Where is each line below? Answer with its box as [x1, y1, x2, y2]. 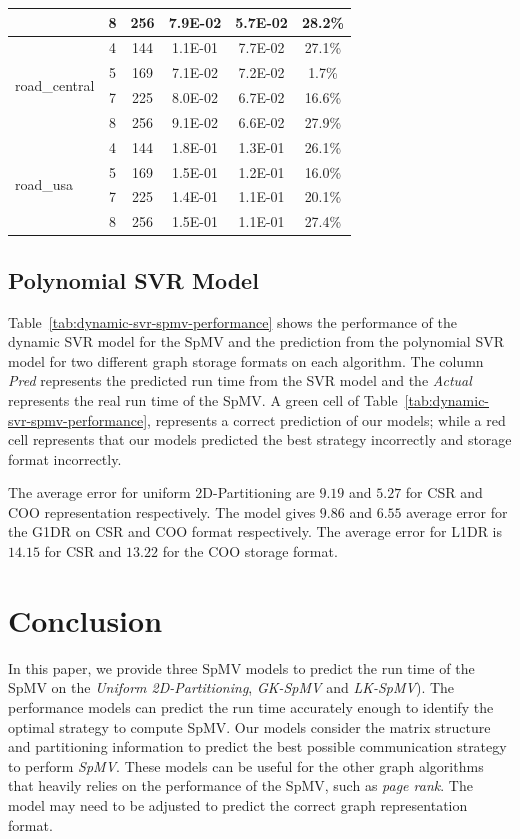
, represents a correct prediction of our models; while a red [147, 409, 506, 430]
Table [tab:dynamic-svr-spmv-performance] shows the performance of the [8, 311, 457, 332]
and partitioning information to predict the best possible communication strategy [8, 736, 507, 757]
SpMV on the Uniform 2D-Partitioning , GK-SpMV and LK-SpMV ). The [8, 677, 455, 698]
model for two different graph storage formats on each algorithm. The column [8, 350, 484, 371]
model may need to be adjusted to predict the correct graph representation [8, 794, 468, 815]
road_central [15, 74, 95, 95]
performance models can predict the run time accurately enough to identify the [8, 696, 494, 717]
